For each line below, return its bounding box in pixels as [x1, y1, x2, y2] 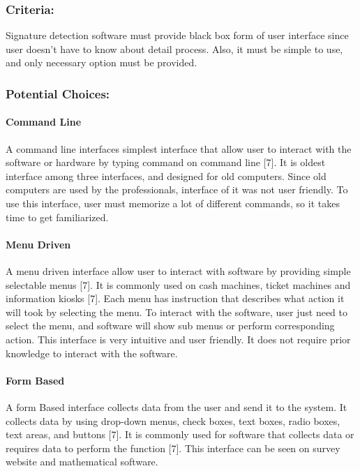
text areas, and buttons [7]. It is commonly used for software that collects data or [6, 427, 354, 442]
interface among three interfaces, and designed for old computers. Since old [6, 168, 327, 183]
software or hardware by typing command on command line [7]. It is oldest [6, 155, 326, 170]
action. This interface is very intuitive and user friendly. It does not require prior [6, 331, 351, 346]
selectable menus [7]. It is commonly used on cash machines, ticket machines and [6, 277, 351, 292]
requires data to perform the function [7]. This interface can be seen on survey [6, 440, 340, 455]
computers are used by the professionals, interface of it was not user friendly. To [6, 182, 348, 197]
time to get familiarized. [6, 209, 109, 224]
